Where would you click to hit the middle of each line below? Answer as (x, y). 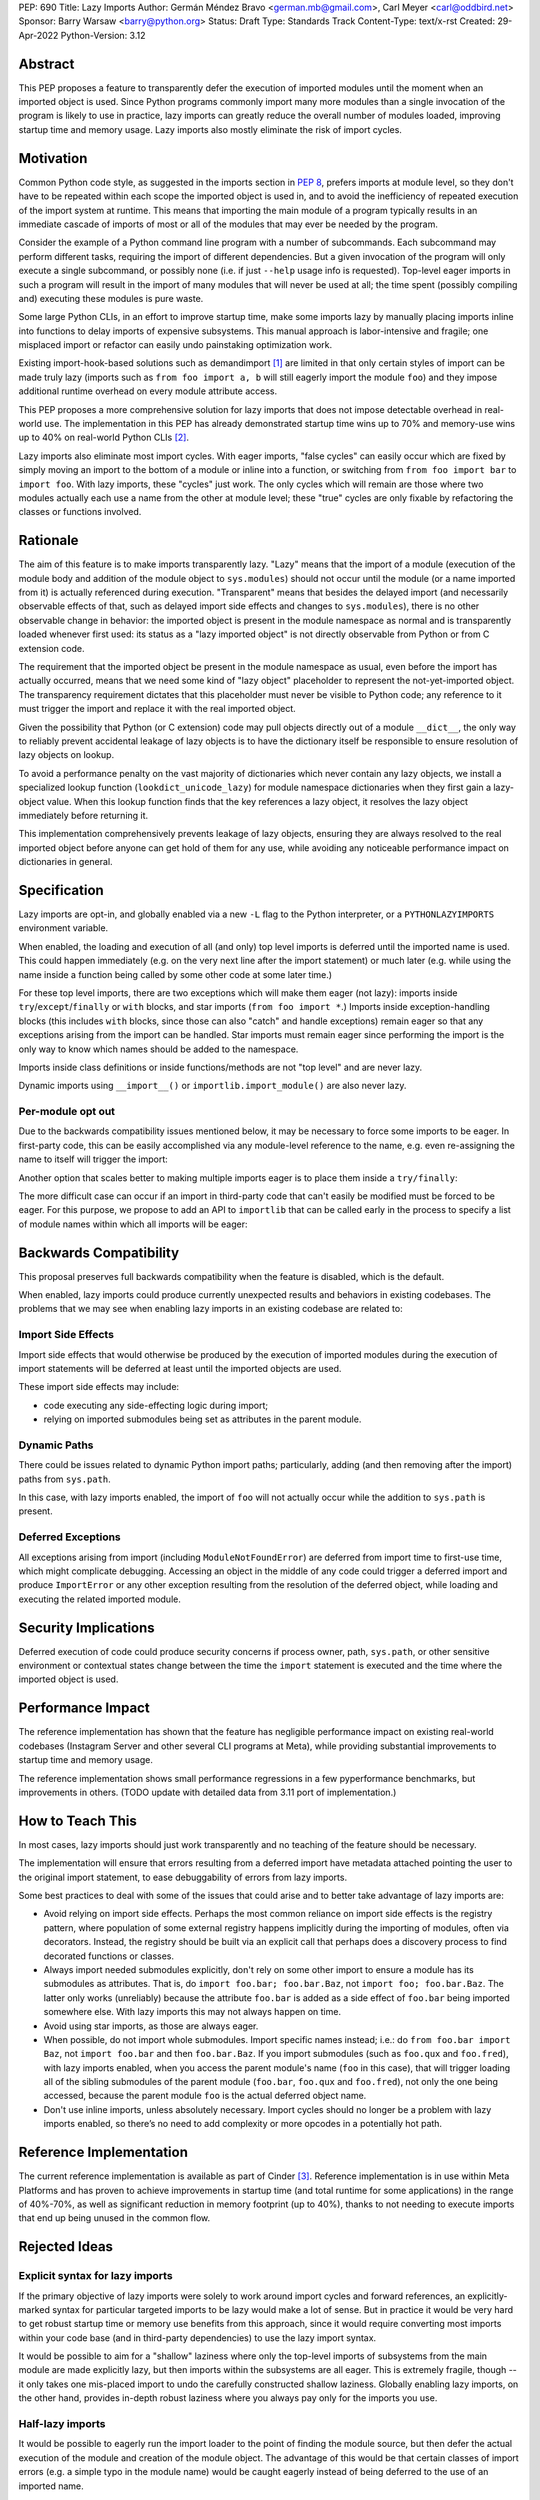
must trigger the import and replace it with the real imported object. (157, 709)
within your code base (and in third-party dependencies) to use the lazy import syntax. (197, 2337)
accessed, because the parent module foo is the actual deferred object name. (205, 2096)
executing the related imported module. (100, 1599)
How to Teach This (77, 1820)
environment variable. (63, 928)
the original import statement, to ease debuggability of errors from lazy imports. (183, 1877)
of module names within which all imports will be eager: (133, 1224)
